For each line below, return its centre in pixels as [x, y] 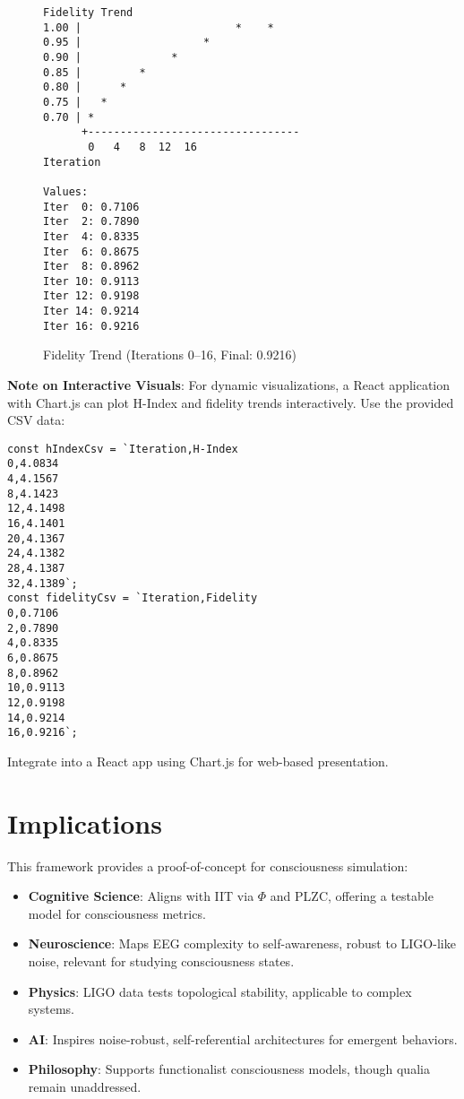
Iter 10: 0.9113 [91, 281]
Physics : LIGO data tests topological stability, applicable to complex [220, 991]
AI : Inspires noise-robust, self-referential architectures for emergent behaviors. [243, 1038]
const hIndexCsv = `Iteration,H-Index [123, 449]
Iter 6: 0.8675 [91, 251]
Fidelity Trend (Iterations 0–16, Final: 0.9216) [170, 355]
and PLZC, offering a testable [352, 896]
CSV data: [36, 420]
